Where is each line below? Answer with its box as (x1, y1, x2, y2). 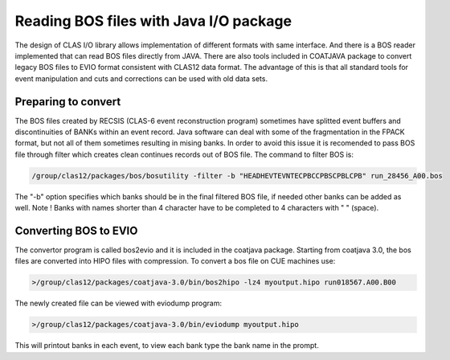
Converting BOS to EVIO (14, 223, 138, 237)
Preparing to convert (14, 95, 121, 108)
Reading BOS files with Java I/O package (14, 12, 292, 30)
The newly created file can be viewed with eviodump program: (14, 298, 223, 309)
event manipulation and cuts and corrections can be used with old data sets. (14, 73, 268, 84)
